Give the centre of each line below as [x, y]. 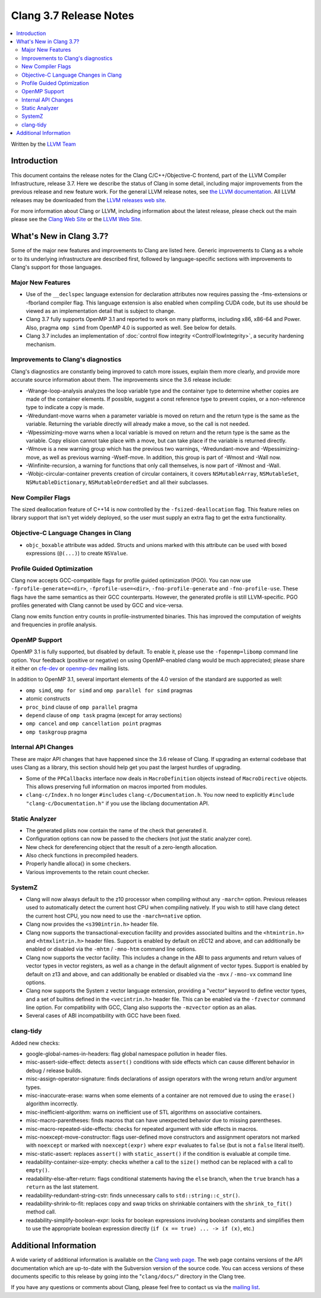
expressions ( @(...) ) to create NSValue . [77, 553]
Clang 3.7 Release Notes [73, 15]
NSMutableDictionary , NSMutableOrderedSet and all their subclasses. [117, 482]
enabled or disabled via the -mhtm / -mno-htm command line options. [111, 949]
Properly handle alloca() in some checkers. [78, 864]
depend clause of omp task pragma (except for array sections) [104, 715]
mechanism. [41, 344]
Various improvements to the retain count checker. [88, 872]
